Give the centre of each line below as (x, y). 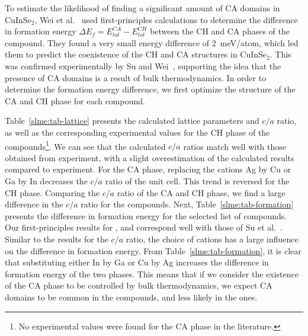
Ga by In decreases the (46, 180)
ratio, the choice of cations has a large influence (212, 239)
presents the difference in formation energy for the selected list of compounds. (146, 215)
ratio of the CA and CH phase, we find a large (201, 192)
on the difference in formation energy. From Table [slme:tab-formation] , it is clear (153, 250)
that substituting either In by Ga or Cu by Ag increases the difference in (137, 262)
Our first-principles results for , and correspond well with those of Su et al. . (144, 227)
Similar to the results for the (57, 239)
